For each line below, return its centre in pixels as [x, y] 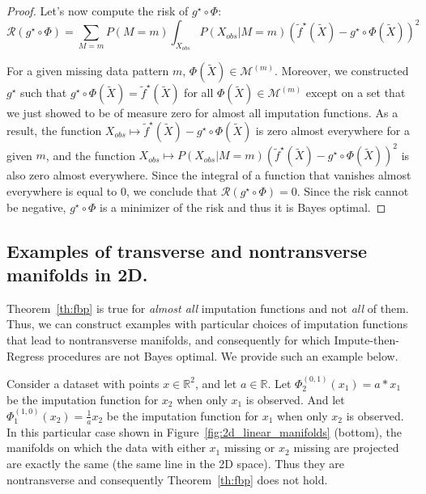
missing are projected [346, 448]
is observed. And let [295, 399]
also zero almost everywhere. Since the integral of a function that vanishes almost [209, 175]
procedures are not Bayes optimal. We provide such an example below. [223, 355]
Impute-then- [367, 339]
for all [199, 93]
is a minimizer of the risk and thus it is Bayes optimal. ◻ [243, 207]
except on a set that [356, 93]
